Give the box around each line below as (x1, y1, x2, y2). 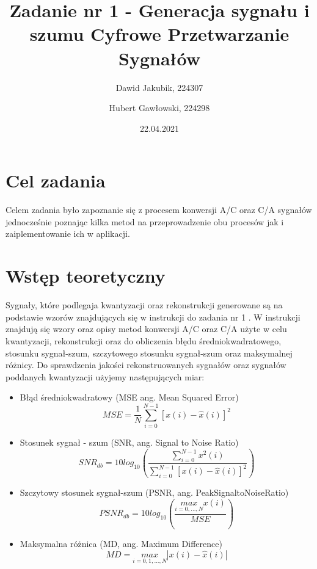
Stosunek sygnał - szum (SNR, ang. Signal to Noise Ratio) (20, 436, 239, 448)
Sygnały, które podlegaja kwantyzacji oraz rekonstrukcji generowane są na (5, 299, 283, 311)
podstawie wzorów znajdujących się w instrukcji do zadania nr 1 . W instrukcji (5, 310, 301, 323)
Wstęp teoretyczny (5, 263, 166, 288)
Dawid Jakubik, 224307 (115, 81, 203, 93)
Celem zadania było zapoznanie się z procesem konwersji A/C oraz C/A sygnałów (5, 203, 312, 216)
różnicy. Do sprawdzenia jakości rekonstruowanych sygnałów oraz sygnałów (5, 358, 286, 371)
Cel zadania (5, 168, 106, 193)
